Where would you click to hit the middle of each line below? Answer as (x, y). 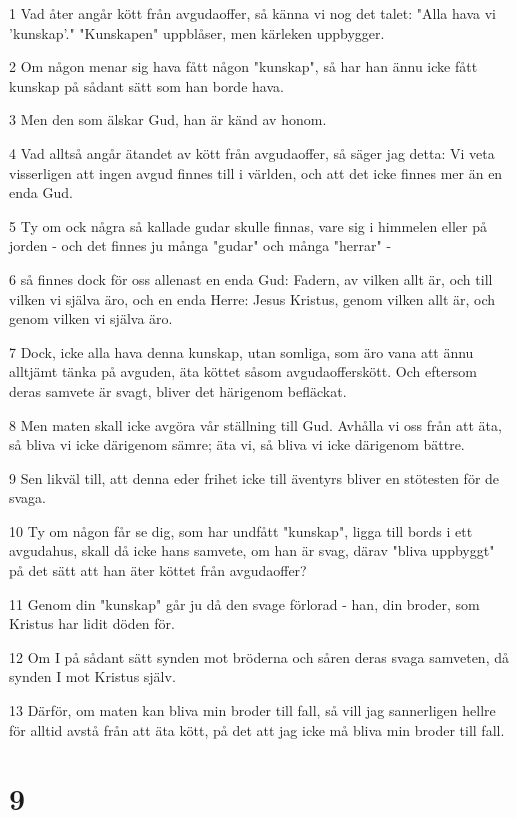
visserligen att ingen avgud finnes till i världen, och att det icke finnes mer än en (256, 172)
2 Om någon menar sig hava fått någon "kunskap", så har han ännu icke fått (243, 66)
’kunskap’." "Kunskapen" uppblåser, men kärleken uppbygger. (197, 32)
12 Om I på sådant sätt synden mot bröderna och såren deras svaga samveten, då (259, 656)
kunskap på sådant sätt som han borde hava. (146, 85)
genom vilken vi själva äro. (91, 318)
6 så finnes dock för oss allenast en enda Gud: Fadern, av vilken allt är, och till (251, 278)
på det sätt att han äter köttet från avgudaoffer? (158, 570)
